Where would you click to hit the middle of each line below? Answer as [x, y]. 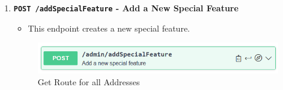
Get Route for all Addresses [89, 81]
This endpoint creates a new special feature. [109, 28]
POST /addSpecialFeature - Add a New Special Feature [126, 8]
